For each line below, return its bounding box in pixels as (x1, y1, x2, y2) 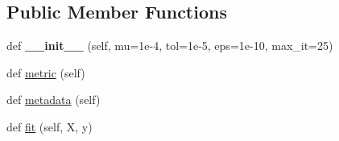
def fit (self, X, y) (6, 118, 93, 135)
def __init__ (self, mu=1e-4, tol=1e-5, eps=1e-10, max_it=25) (6, 37, 333, 54)
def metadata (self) (6, 91, 101, 108)
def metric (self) (6, 64, 85, 81)
